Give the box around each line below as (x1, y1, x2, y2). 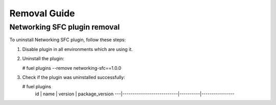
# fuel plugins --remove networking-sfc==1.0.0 (22, 65, 122, 71)
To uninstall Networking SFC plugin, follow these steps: (9, 37, 126, 43)
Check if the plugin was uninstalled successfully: (22, 74, 125, 80)
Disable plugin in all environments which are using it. (22, 46, 133, 52)
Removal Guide (9, 8, 75, 19)
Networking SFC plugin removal (9, 22, 120, 32)
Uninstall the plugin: (22, 56, 64, 62)
